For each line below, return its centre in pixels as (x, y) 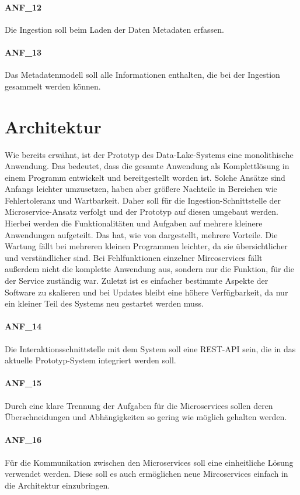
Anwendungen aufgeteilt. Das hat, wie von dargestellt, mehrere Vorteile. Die (141, 234)
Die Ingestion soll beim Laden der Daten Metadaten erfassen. (114, 29)
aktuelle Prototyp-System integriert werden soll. (90, 360)
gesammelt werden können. (53, 86)
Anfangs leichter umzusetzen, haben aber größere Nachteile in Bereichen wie (141, 189)
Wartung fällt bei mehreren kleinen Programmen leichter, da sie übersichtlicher (146, 246)
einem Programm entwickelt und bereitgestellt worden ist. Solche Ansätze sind (145, 177)
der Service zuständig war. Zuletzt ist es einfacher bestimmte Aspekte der (137, 281)
